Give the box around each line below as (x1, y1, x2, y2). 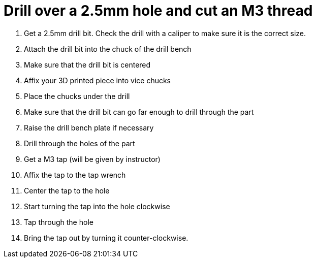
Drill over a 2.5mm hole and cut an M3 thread (4, 2, 313, 19)
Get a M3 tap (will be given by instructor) (24, 154, 161, 163)
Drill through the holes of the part (24, 139, 135, 148)
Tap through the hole (24, 217, 93, 226)
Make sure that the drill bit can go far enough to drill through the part (24, 107, 254, 116)
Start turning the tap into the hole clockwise (24, 202, 170, 211)
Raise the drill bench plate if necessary (24, 123, 154, 132)
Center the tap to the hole (24, 186, 110, 195)
